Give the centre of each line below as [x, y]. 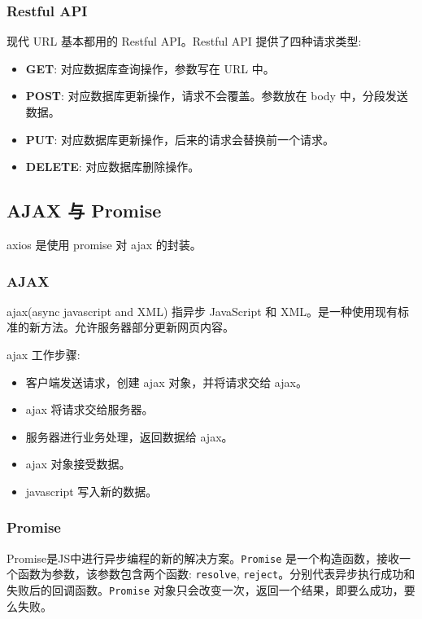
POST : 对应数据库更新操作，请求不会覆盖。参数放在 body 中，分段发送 [217, 96]
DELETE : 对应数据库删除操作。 [113, 167]
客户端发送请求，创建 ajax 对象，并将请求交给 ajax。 [166, 382]
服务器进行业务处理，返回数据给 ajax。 [129, 436]
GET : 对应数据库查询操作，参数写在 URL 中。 [150, 68]
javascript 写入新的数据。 [91, 491]
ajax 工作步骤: [44, 354]
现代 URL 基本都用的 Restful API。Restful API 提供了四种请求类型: [184, 41]
